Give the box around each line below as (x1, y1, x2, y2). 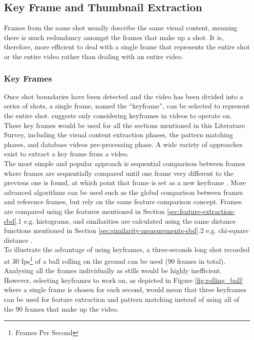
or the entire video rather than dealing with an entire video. (4, 51, 184, 61)
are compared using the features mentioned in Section (4, 206, 165, 216)
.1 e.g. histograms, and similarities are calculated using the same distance (16, 215, 236, 226)
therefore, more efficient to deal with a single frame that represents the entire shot (4, 42, 250, 52)
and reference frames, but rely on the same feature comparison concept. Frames (4, 196, 242, 207)
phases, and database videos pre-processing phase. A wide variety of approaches (4, 139, 243, 149)
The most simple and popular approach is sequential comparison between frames (4, 158, 245, 168)
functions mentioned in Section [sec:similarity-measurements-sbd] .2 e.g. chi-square (4, 225, 249, 235)
